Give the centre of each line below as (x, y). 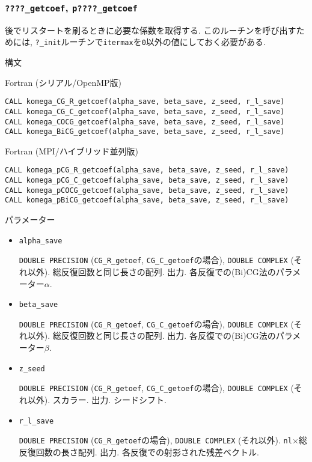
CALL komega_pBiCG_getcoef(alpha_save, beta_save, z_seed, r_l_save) (147, 200)
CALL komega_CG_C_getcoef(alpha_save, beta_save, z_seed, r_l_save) (145, 111)
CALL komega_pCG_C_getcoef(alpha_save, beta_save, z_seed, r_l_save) (147, 181)
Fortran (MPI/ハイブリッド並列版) (72, 150)
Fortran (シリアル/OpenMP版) (63, 82)
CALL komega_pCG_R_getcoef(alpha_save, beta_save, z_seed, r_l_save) (147, 170)
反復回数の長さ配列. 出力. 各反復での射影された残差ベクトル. (139, 451)
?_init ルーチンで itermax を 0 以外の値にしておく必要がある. (150, 42)
